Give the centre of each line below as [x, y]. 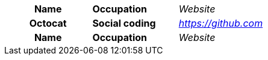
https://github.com [221, 23]
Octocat [48, 23]
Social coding [124, 23]
